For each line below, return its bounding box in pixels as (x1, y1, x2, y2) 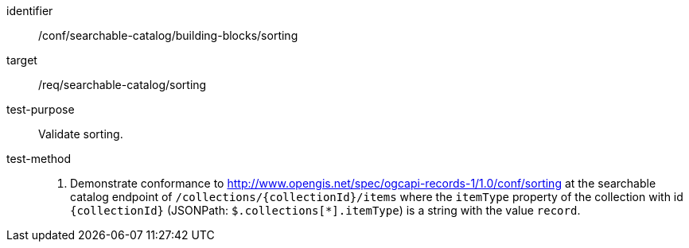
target (6, 53, 37, 67)
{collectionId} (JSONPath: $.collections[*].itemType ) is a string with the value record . (70, 203, 581, 217)
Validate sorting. (38, 127, 123, 141)
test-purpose (6, 103, 75, 116)
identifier (6, 4, 53, 17)
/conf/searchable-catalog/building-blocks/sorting (38, 29, 298, 42)
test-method (6, 152, 71, 165)
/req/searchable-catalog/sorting (38, 78, 207, 91)
